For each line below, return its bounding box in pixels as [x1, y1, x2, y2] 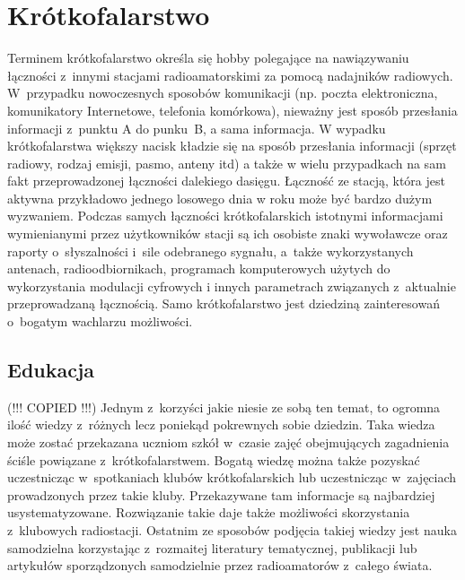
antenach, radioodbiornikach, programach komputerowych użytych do [7, 259, 390, 278]
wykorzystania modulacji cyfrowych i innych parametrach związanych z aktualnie [7, 276, 456, 295]
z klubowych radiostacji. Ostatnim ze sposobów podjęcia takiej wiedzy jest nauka [7, 520, 457, 539]
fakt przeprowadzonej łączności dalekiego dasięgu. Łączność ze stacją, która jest [7, 171, 445, 190]
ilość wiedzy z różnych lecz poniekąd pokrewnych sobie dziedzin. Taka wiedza [7, 415, 435, 434]
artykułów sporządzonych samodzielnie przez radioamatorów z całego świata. [7, 556, 433, 575]
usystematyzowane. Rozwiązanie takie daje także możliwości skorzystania [7, 503, 410, 522]
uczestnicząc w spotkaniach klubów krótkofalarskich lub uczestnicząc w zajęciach [7, 468, 457, 487]
